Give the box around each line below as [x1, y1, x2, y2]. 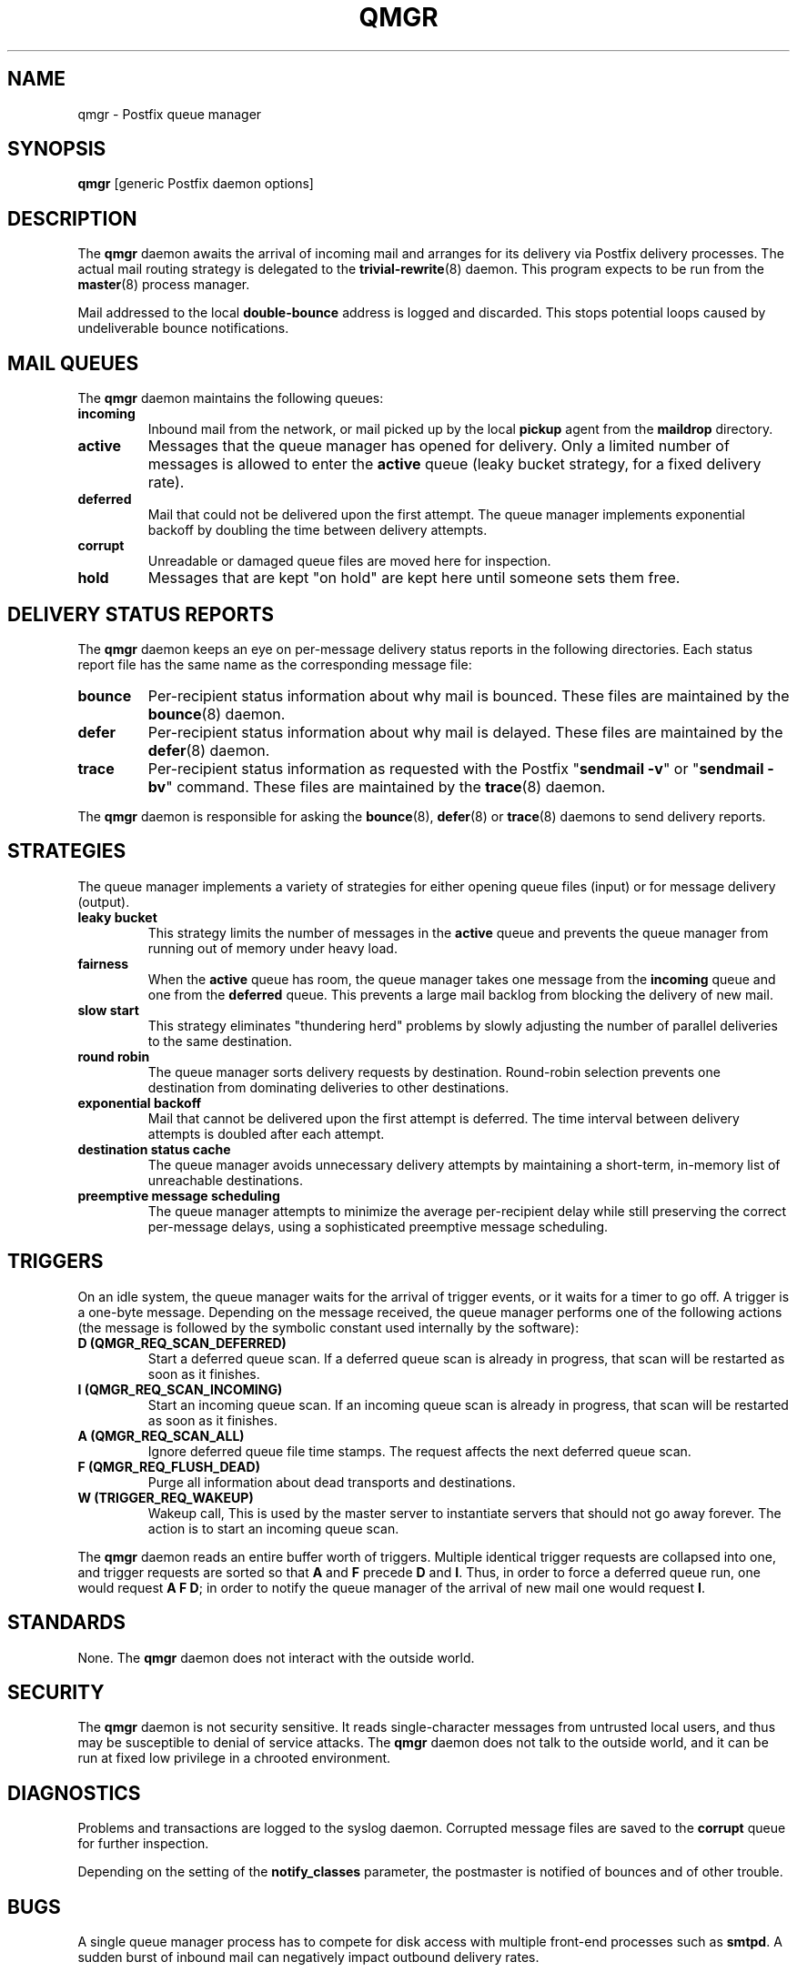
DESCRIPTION [7, 206, 137, 230]
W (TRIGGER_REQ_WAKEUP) [77, 1489, 254, 1505]
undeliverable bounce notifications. [77, 320, 289, 337]
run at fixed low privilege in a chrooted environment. [77, 1750, 391, 1766]
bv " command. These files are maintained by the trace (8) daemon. [147, 777, 606, 796]
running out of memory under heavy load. [147, 940, 398, 956]
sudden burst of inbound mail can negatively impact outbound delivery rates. [77, 1949, 540, 1966]
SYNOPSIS [7, 137, 106, 161]
